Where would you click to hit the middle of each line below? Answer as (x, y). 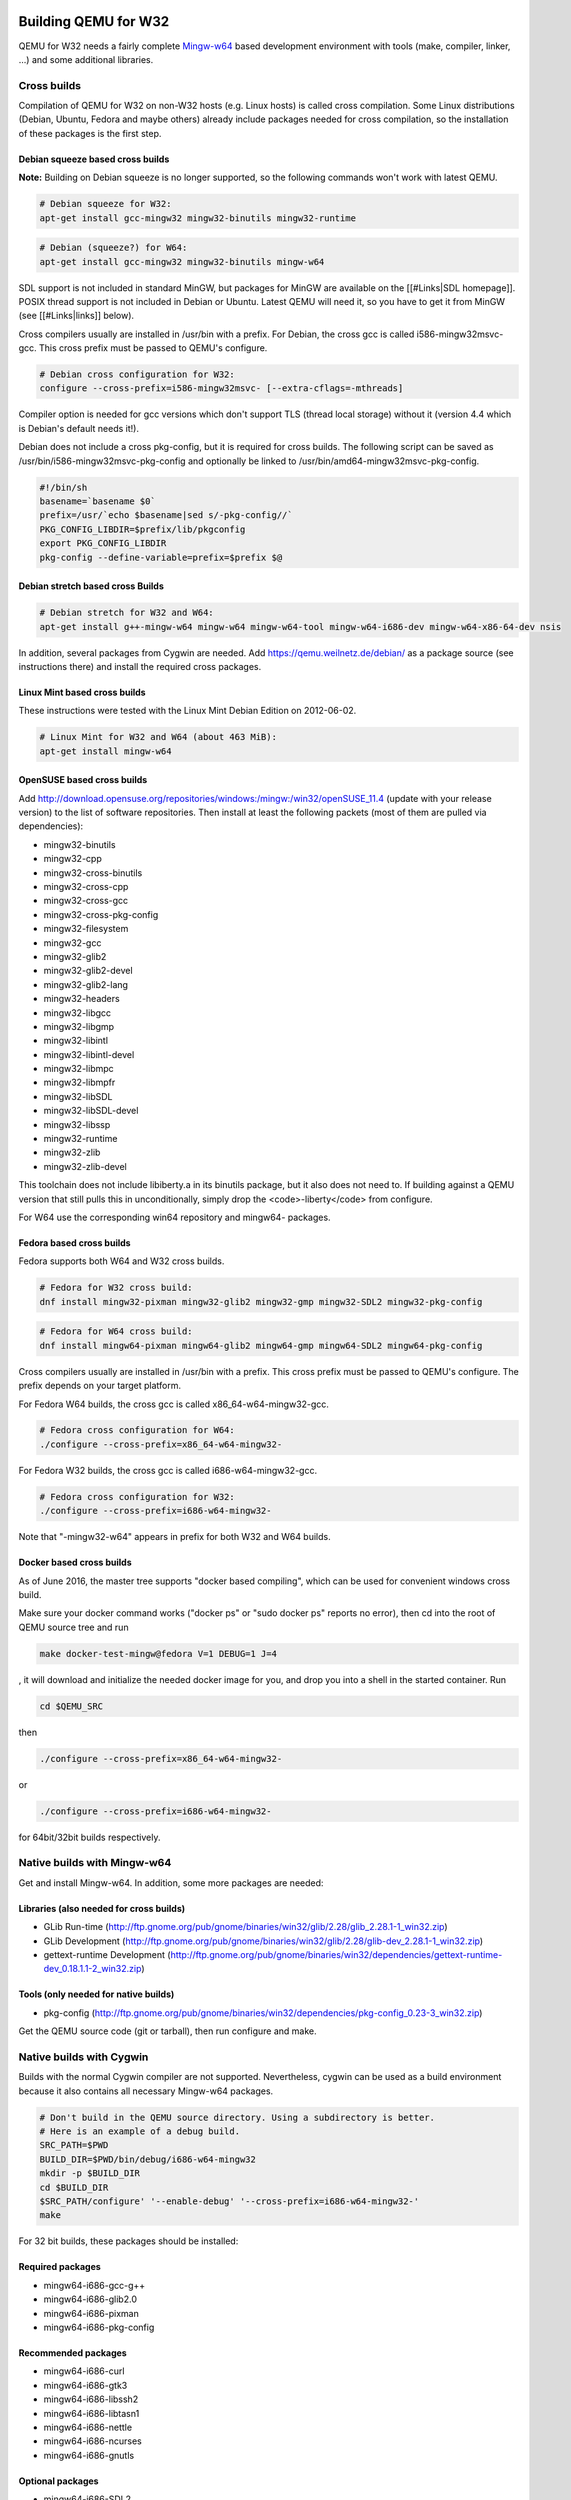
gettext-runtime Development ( (107, 1954)
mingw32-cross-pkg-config (101, 914)
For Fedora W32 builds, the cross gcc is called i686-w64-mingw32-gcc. (168, 1470)
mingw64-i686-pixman (91, 2313)
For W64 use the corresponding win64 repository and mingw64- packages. (174, 1217)
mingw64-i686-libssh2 (91, 2399)
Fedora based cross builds (74, 1243)
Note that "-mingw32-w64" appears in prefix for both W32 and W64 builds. (174, 1537)
